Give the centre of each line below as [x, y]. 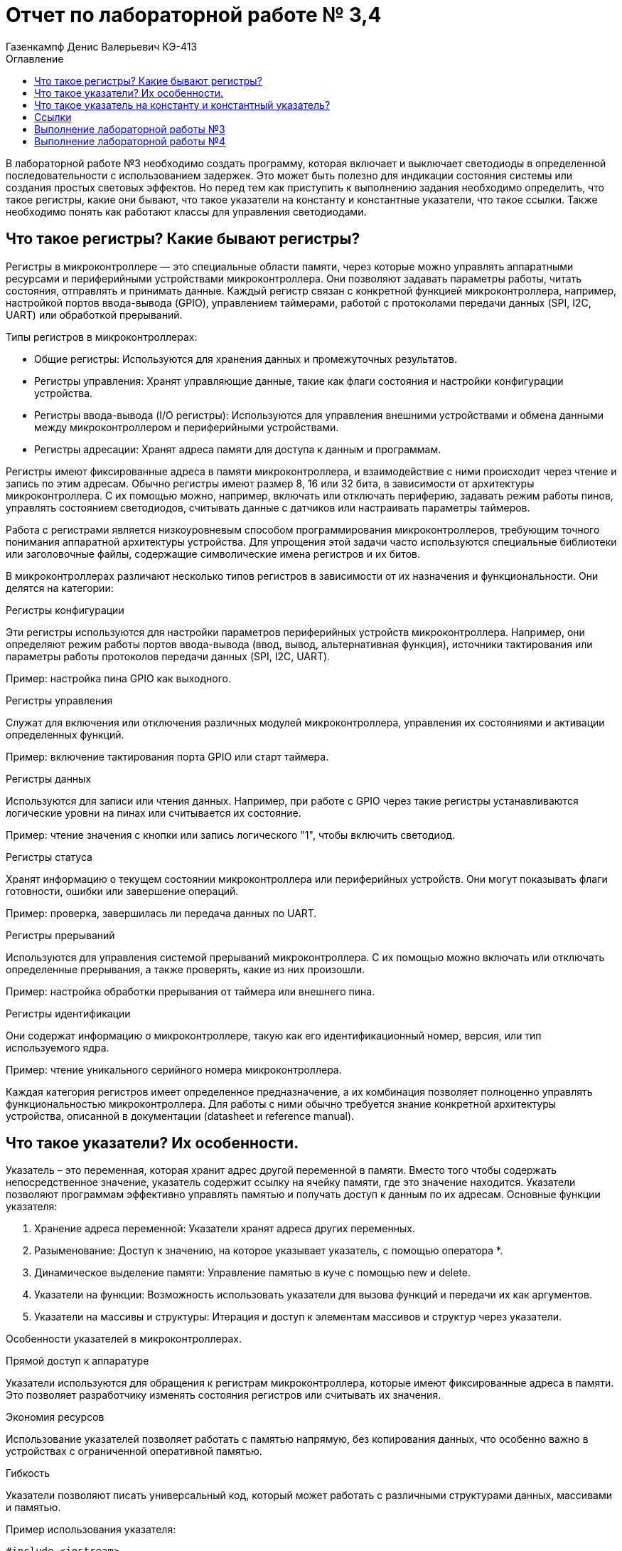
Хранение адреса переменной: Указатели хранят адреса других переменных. [225, 1229]
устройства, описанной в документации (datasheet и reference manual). [180, 1116]
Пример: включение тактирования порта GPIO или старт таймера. [167, 756]
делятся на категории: [60, 588]
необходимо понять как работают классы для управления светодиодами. [186, 211]
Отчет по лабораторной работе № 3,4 [194, 15]
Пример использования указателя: [91, 1530]
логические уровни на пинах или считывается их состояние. [154, 812]
